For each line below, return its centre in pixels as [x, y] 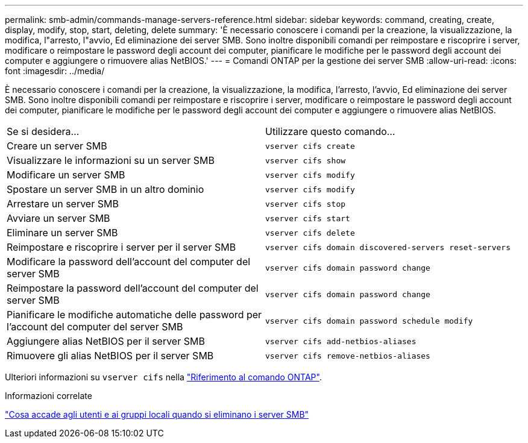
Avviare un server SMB [58, 218]
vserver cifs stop [306, 204]
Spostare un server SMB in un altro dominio [105, 189]
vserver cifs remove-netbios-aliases [348, 356]
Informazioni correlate [49, 396]
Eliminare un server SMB [62, 233]
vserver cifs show [306, 160]
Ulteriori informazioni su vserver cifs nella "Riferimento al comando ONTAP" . [163, 377]
